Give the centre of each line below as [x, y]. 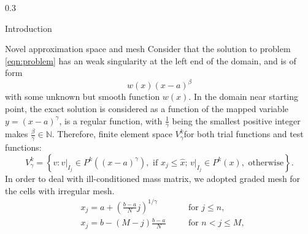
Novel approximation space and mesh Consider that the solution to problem [148, 49]
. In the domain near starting [244, 96]
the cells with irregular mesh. [60, 190]
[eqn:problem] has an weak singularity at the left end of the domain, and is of [151, 60]
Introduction [29, 28]
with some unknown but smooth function [83, 96]
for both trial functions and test [244, 134]
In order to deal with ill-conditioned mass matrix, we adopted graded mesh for [153, 178]
